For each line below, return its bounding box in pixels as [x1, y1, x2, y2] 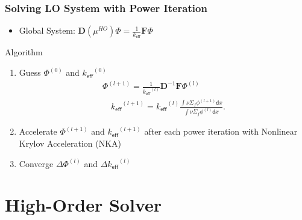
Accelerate [19, 125, 57, 138]
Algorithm [5, 46, 43, 58]
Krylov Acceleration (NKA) [19, 137, 122, 150]
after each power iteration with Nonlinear [144, 125, 298, 138]
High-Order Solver [5, 192, 162, 217]
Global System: [19, 24, 75, 37]
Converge [19, 157, 54, 170]
